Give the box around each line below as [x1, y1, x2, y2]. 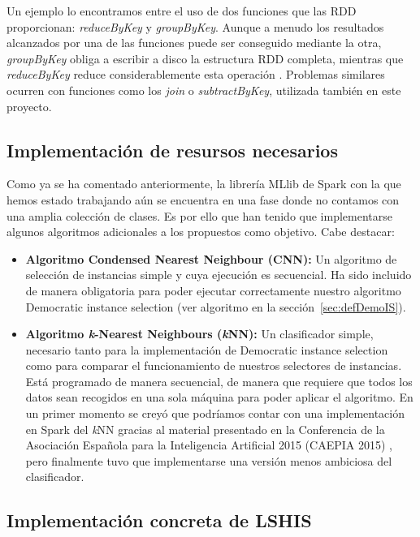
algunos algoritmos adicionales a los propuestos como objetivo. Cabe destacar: [6, 223, 395, 240]
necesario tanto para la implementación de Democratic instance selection [25, 341, 388, 358]
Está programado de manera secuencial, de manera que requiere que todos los [25, 372, 413, 389]
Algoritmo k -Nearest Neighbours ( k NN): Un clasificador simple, [25, 325, 374, 342]
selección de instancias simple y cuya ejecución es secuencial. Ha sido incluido [25, 266, 412, 283]
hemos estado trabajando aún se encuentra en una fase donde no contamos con [6, 191, 400, 208]
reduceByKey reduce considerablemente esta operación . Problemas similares [6, 66, 385, 83]
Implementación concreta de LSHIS [6, 508, 312, 533]
